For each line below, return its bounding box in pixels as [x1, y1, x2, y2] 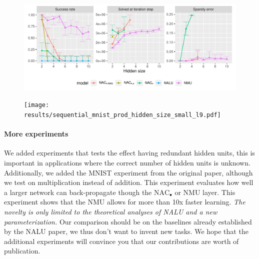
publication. [4, 245, 40, 256]
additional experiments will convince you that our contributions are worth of [4, 235, 239, 246]
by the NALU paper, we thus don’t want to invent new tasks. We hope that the [4, 226, 248, 236]
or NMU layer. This [174, 186, 235, 197]
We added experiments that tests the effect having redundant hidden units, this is [4, 147, 255, 158]
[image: [24, 101, 49, 109]
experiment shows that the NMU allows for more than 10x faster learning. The [4, 196, 245, 207]
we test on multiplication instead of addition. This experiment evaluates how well [4, 177, 253, 187]
